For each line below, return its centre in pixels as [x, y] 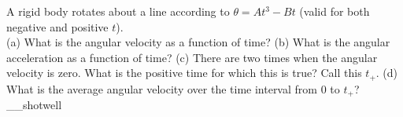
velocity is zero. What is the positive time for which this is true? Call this [184, 73]
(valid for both [335, 11]
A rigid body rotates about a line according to [118, 11]
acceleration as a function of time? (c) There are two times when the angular [192, 57]
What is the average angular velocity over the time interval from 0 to [173, 88]
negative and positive [57, 26]
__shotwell [34, 105]
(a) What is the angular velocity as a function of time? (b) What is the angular [198, 42]
